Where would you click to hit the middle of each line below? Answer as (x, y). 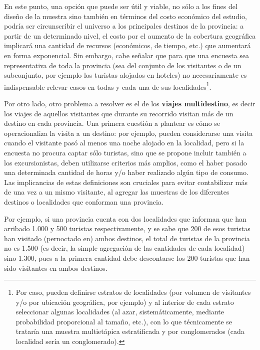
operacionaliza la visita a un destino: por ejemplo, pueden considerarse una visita (128, 133)
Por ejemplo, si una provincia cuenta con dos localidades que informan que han (125, 218)
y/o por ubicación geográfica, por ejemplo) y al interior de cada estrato (125, 302)
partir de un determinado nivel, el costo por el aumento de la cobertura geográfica (130, 35)
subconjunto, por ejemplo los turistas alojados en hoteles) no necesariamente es (125, 75)
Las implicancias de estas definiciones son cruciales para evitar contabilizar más (126, 182)
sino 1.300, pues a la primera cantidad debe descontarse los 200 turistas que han (127, 257)
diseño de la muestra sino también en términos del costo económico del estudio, (125, 16)
